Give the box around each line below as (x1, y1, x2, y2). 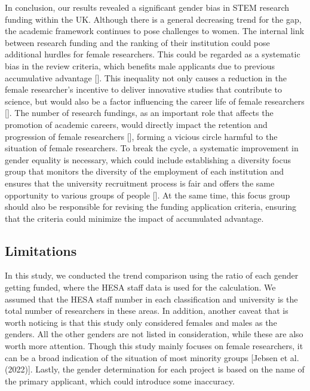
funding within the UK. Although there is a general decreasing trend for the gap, (5, 13, 302, 25)
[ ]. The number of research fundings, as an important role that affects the (5, 106, 274, 119)
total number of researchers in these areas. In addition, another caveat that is (5, 304, 288, 317)
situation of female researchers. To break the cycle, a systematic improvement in (5, 142, 299, 154)
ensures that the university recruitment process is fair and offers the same (5, 176, 275, 189)
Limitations (5, 241, 77, 259)
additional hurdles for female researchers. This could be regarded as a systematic (5, 48, 300, 60)
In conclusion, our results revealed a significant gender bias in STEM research (5, 1, 290, 13)
